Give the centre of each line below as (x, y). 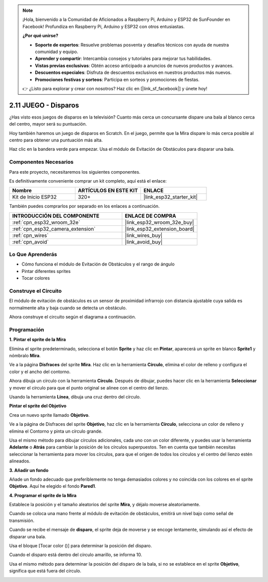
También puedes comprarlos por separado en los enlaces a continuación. (84, 206)
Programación (27, 329)
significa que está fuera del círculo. (45, 571)
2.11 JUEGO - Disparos (44, 105)
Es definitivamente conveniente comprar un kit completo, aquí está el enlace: (88, 181)
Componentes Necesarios (41, 162)
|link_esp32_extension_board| (160, 229)
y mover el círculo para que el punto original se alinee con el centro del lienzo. (89, 388)
